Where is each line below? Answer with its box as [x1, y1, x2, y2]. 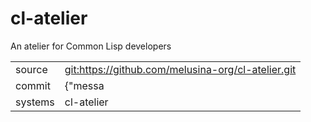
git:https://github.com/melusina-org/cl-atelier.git [64, 62, 297, 76]
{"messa [64, 78, 105, 92]
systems [15, 95, 55, 109]
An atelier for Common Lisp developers [10, 40, 172, 52]
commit [15, 78, 51, 92]
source [15, 62, 48, 76]
